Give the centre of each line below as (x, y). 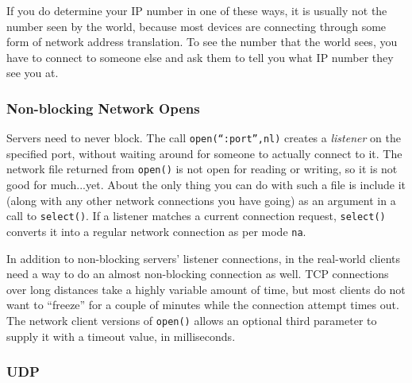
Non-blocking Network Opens (103, 108)
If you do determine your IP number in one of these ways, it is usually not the (197, 10)
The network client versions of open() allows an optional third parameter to (192, 320)
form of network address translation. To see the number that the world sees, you (202, 42)
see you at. (33, 73)
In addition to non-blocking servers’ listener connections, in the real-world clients (204, 258)
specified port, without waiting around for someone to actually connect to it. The (204, 153)
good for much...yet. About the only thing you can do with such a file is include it (206, 185)
